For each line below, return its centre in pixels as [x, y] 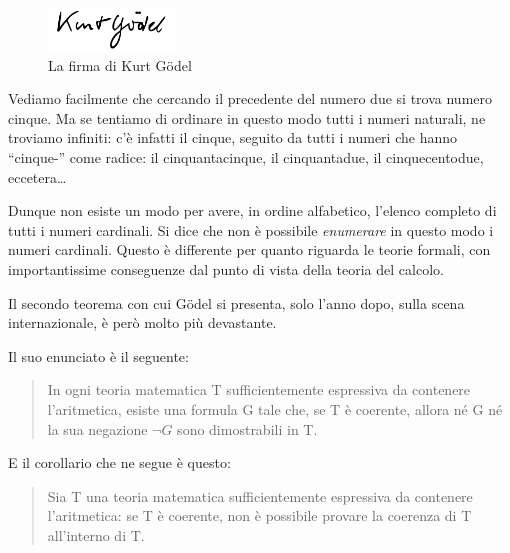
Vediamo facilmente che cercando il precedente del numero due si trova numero [250, 98]
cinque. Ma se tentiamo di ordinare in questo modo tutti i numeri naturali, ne [247, 117]
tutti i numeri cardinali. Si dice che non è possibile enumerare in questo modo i [251, 229]
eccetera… [37, 176]
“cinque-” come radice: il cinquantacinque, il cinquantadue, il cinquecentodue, [246, 156]
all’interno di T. [96, 534]
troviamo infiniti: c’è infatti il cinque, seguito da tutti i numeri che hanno [232, 137]
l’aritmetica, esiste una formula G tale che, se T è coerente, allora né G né [275, 408]
